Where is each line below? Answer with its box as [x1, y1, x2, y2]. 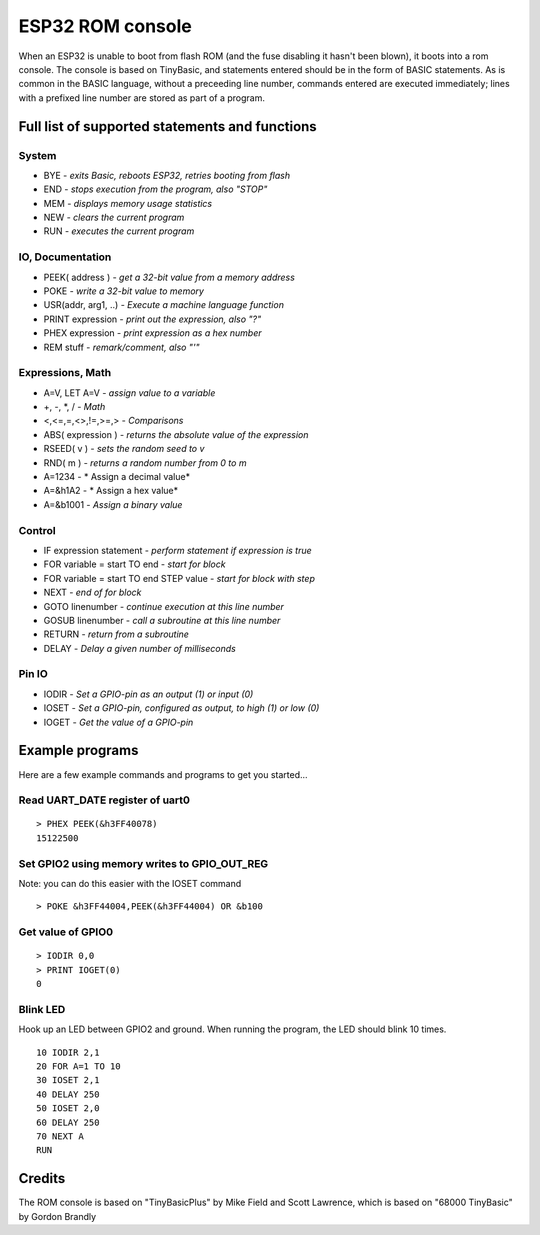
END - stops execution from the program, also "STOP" [43, 183, 268, 195]
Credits [18, 1170, 66, 1187]
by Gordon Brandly [18, 1210, 97, 1222]
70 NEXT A [36, 1130, 84, 1142]
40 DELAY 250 [36, 1088, 100, 1100]
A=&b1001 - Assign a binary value [43, 498, 183, 510]
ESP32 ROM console [18, 15, 192, 37]
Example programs [18, 742, 139, 759]
